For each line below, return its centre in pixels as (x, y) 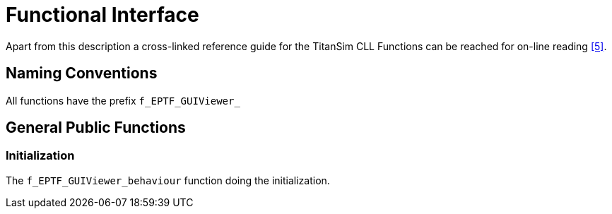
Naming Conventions (82, 73)
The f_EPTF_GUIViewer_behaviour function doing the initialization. (168, 180)
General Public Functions (96, 128)
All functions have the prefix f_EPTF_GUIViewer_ (123, 100)
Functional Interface (102, 15)
